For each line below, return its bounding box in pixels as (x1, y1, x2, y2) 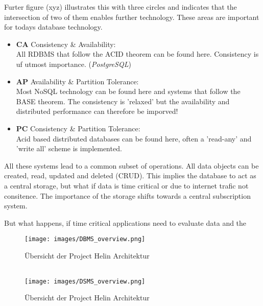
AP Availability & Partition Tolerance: (16, 76, 139, 86)
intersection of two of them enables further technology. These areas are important (4, 11, 259, 22)
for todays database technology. (4, 21, 103, 32)
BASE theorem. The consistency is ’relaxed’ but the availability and (16, 96, 230, 106)
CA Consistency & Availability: (16, 38, 116, 49)
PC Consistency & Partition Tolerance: (16, 123, 140, 133)
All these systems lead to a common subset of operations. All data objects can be (4, 160, 259, 171)
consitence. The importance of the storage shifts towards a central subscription (4, 190, 251, 201)
